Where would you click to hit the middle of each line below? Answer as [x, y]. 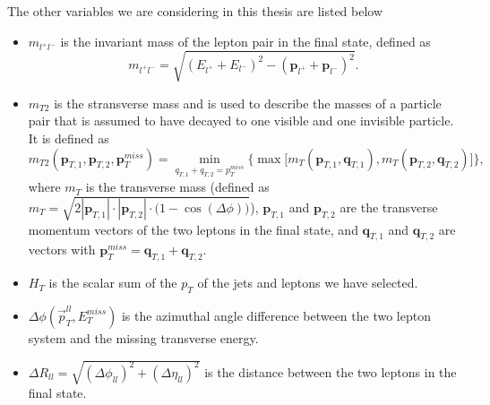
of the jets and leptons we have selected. [308, 283]
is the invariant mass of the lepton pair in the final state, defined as [245, 41]
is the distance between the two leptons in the [331, 371]
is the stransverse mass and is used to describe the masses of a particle [248, 103]
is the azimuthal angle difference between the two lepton [276, 315]
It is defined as [69, 138]
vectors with [62, 250]
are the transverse [389, 207]
